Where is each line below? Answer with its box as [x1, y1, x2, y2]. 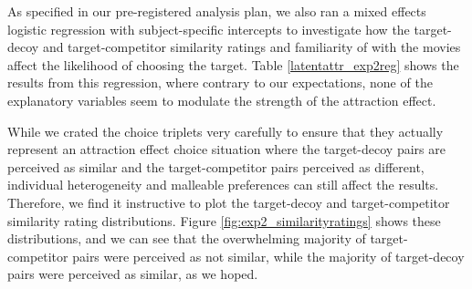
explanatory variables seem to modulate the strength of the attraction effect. [7, 90, 436, 109]
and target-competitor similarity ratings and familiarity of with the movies [42, 37, 461, 57]
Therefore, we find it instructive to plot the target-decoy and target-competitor [7, 192, 450, 212]
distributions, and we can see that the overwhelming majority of [7, 229, 366, 248]
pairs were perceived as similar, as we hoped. [7, 264, 258, 284]
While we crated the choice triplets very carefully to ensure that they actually [7, 121, 444, 140]
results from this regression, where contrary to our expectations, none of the [7, 73, 433, 92]
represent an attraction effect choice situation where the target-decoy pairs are [7, 139, 446, 159]
